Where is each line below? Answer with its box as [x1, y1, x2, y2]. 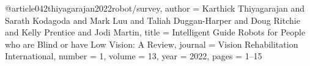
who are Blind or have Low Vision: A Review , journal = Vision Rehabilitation [5, 37, 298, 50]
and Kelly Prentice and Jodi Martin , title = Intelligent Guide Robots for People [5, 26, 306, 38]
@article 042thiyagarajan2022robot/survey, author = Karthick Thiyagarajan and [5, 2, 305, 14]
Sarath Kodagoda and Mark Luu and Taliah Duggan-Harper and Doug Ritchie [5, 13, 300, 26]
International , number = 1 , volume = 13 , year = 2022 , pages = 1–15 [5, 50, 262, 62]
